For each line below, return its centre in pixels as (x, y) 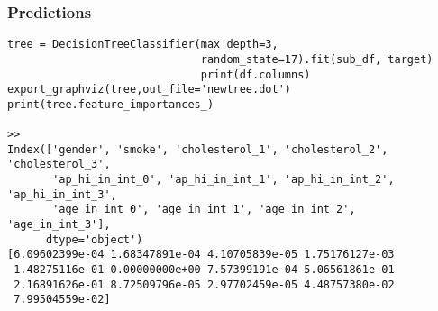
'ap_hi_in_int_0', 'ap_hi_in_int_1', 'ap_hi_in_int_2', (224, 180)
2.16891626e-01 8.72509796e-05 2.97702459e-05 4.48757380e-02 (204, 284)
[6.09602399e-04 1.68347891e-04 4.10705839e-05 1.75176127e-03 (201, 255)
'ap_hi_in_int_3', (62, 194)
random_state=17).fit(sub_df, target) (317, 59)
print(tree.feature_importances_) (111, 104)
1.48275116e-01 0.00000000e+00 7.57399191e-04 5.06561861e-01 (204, 270)
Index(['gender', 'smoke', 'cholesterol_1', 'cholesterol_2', (198, 149)
